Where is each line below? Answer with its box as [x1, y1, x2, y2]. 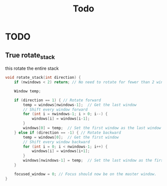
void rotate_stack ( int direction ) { [5, 75, 81, 80]
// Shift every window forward [23, 107, 88, 112]
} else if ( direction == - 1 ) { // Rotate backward [14, 130, 121, 135]
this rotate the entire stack [5, 65, 59, 71]
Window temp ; [14, 88, 41, 94]
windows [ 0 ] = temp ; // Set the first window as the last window [23, 126, 162, 131]
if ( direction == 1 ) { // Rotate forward [14, 98, 101, 103]
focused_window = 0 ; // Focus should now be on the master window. [14, 172, 157, 177]
